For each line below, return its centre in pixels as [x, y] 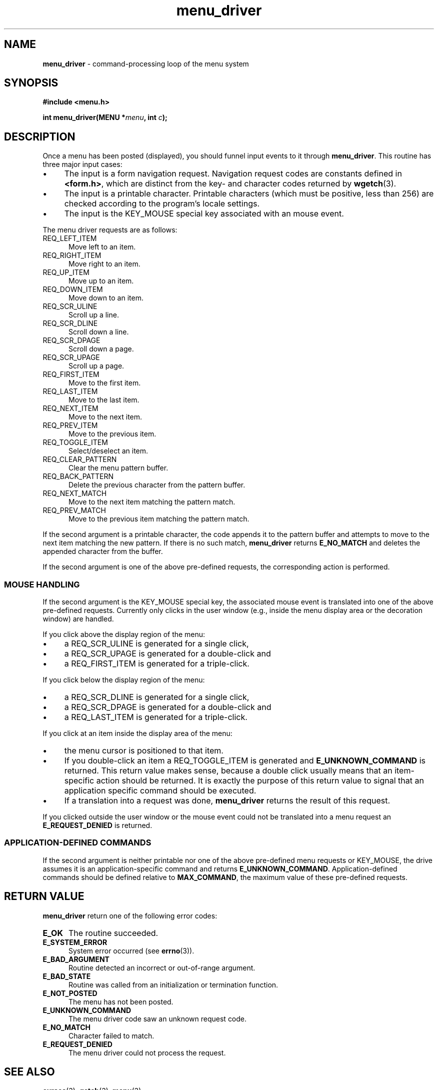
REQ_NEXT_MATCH [75, 493]
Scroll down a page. [101, 349]
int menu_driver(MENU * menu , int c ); [105, 117]
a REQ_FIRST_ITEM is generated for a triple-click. [157, 664]
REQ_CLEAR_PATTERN [80, 459]
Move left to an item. [102, 247]
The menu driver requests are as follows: [110, 230]
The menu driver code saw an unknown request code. [158, 1018]
